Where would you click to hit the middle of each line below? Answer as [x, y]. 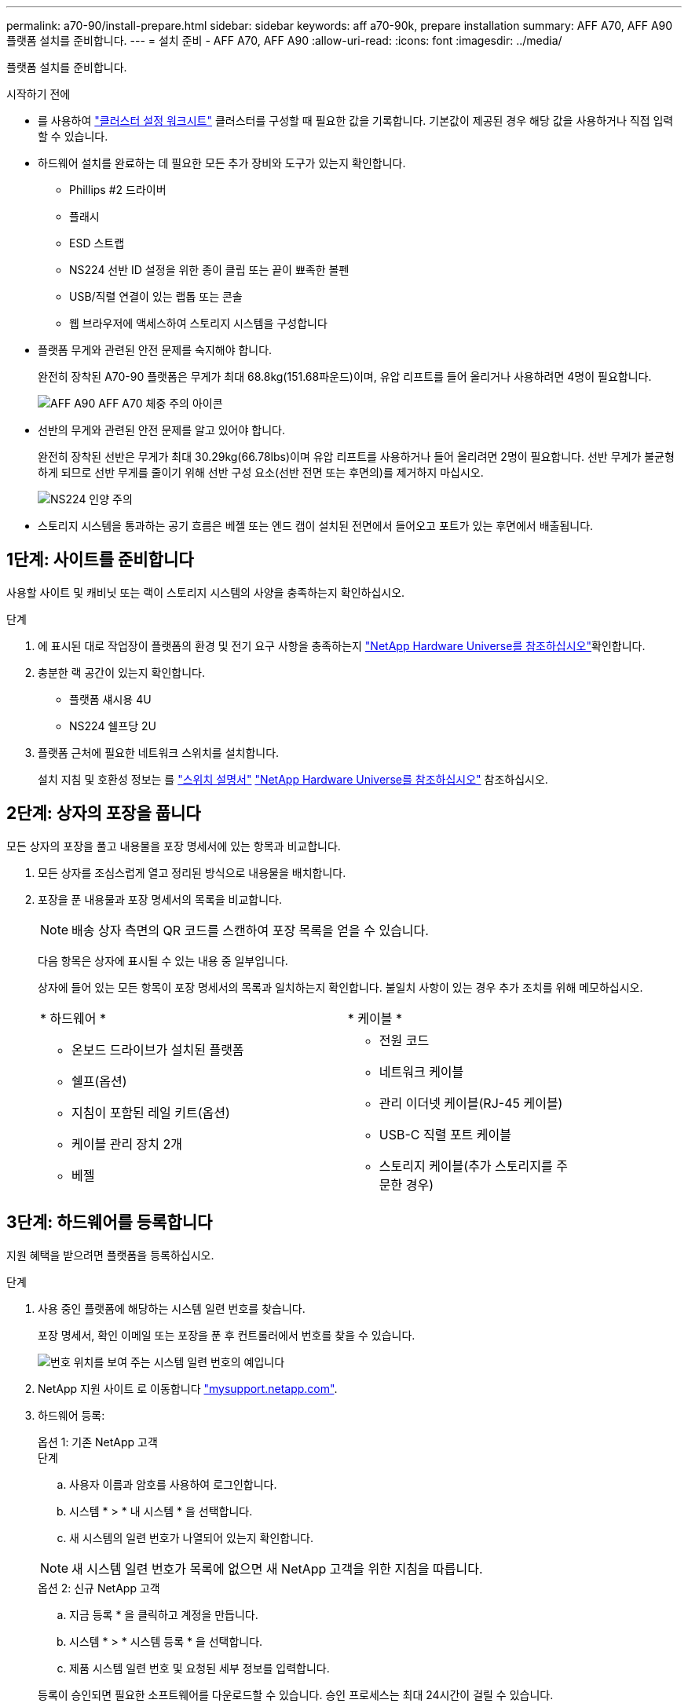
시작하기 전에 [38, 94]
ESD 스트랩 [97, 243]
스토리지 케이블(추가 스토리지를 [466, 1166]
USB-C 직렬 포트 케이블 [445, 1134]
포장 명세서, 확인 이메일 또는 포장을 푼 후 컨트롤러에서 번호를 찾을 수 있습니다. [227, 1335]
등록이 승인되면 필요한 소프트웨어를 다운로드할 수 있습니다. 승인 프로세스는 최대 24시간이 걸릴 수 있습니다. [296, 1694]
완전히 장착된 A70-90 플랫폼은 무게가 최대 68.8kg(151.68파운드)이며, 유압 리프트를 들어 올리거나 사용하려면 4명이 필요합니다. [345, 376]
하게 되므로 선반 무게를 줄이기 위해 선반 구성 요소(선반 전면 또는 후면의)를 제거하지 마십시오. [261, 472]
